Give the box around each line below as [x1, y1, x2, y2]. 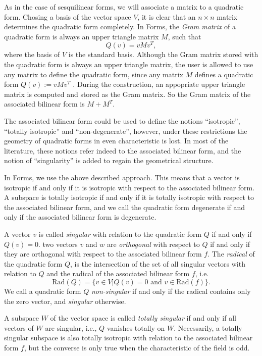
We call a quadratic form [4, 285, 81, 296]
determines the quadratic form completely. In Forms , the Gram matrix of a [4, 21, 236, 32]
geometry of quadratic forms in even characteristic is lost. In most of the [4, 135, 229, 146]
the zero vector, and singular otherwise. [4, 295, 126, 306]
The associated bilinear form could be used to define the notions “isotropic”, [4, 116, 240, 126]
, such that [168, 31, 201, 41]
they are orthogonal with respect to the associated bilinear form [4, 248, 202, 259]
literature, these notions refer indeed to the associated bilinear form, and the [4, 145, 241, 156]
